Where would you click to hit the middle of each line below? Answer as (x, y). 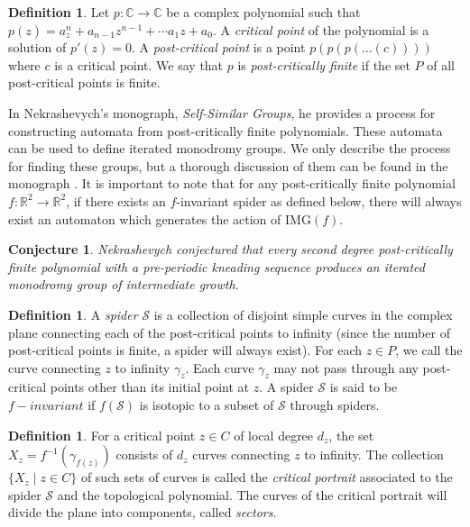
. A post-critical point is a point (218, 47)
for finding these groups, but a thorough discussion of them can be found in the (228, 165)
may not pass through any (346, 367)
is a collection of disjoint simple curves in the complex (303, 314)
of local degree (274, 435)
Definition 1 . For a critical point (102, 435)
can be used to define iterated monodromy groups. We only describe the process (230, 148)
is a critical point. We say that (139, 64)
